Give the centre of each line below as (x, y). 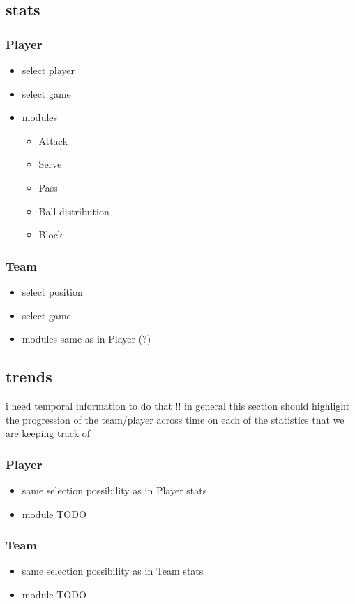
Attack (53, 140)
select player (48, 70)
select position (52, 291)
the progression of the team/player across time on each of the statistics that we (175, 419)
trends (29, 376)
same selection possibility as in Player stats (114, 490)
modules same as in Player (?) (86, 339)
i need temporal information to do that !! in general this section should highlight (178, 405)
